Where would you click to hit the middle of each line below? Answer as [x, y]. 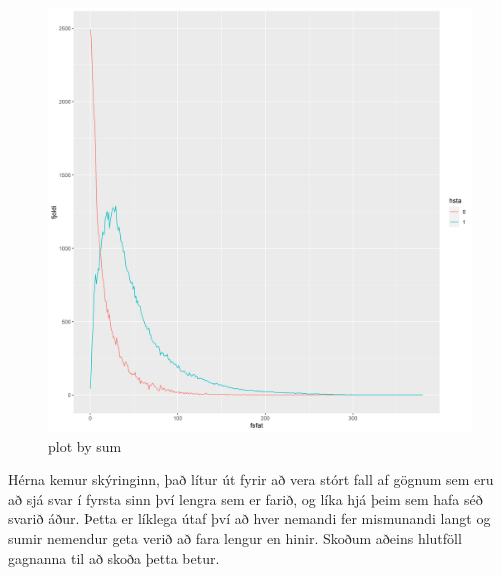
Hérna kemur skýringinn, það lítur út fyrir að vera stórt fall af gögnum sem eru [251, 479]
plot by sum [85, 445]
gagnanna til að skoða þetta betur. [114, 557]
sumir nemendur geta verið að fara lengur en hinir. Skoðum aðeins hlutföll [235, 537]
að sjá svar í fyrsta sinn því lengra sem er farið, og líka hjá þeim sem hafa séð [245, 498]
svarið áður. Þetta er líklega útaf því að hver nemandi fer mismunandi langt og [249, 518]
